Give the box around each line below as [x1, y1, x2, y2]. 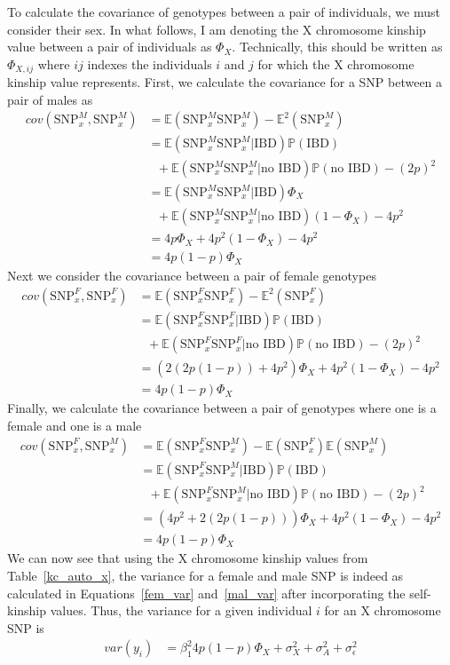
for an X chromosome [324, 601, 441, 620]
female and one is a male [7, 416, 142, 435]
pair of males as [7, 90, 93, 108]
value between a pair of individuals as [7, 37, 212, 56]
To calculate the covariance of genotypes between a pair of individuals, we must [7, 3, 440, 20]
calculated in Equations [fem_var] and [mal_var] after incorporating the [7, 583, 406, 602]
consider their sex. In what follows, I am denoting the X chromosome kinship [7, 20, 426, 38]
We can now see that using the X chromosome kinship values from [7, 549, 368, 567]
